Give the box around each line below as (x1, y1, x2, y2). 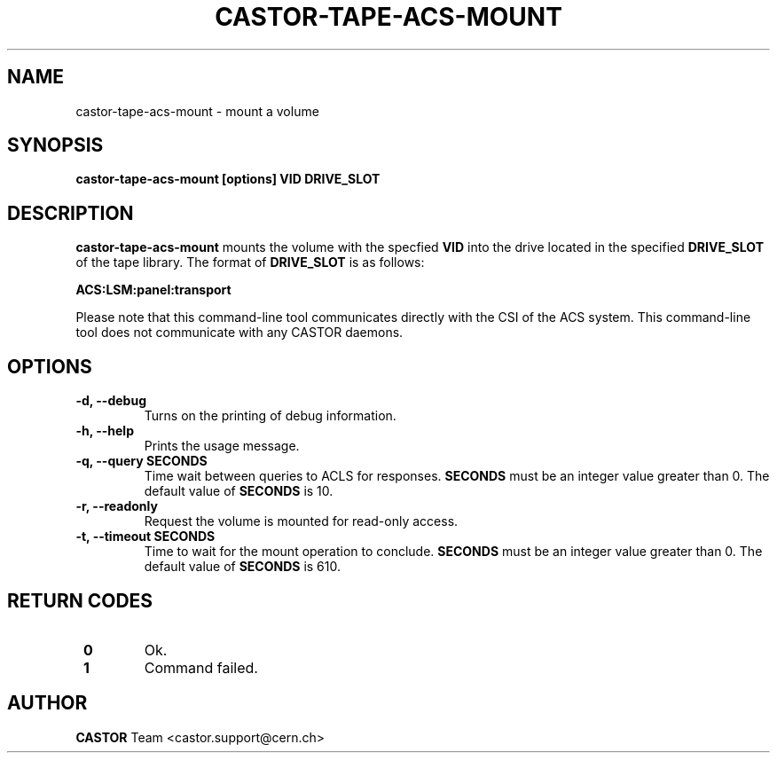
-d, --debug (75, 393, 146, 409)
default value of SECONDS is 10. (144, 483, 334, 499)
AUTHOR (7, 692, 88, 715)
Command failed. (144, 658, 258, 677)
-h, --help (75, 423, 134, 439)
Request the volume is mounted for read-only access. (144, 513, 459, 529)
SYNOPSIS (7, 134, 104, 157)
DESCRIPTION (7, 201, 134, 224)
